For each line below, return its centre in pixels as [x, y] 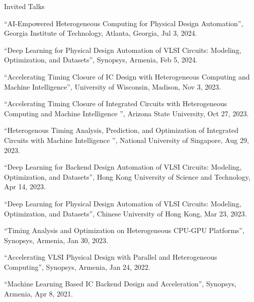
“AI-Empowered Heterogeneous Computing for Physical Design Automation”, [124, 23]
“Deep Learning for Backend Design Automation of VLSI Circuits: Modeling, [123, 167]
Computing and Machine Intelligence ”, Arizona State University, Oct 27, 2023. [126, 113]
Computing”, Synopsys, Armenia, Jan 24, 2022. [77, 267]
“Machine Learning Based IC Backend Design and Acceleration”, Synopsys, [120, 284]
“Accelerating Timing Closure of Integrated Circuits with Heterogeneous [116, 103]
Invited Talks [24, 6]
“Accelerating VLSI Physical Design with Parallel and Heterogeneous [111, 257]
